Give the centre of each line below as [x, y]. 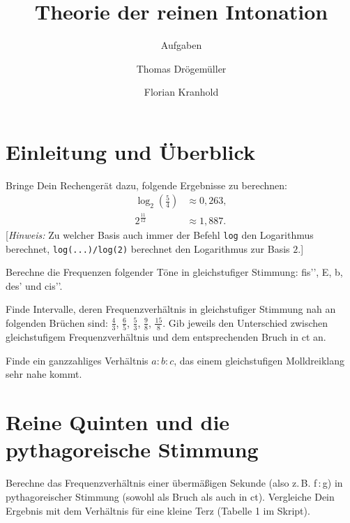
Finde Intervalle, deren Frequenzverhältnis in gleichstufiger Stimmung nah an [171, 309]
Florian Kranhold [181, 92]
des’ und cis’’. [34, 285]
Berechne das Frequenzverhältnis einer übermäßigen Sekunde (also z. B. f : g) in [174, 483]
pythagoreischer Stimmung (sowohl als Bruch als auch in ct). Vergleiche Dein [170, 496]
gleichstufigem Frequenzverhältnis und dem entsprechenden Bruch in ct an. [166, 337]
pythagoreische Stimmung [132, 449]
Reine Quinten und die [118, 422]
